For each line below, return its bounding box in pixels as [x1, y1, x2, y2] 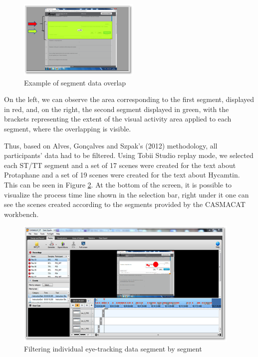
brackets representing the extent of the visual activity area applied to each [4, 113, 232, 124]
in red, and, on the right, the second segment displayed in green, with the [4, 103, 229, 114]
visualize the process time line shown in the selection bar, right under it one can [4, 189, 249, 199]
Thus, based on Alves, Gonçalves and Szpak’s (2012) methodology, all [4, 140, 218, 150]
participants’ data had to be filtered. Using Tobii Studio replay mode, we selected [4, 150, 254, 160]
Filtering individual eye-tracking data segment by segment [24, 343, 202, 353]
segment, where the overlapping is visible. [4, 123, 131, 133]
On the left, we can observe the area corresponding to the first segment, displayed [4, 94, 255, 104]
